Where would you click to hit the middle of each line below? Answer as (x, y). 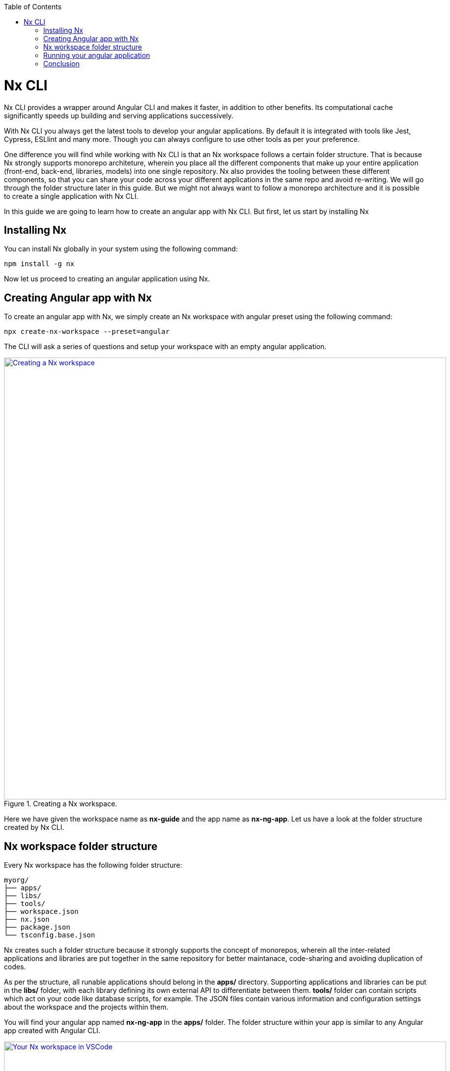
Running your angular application (97, 55)
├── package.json (37, 927)
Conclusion (62, 64)
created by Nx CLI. (34, 827)
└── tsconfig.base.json (50, 935)
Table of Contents (33, 7)
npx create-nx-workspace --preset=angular (87, 332)
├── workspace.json (41, 912)
